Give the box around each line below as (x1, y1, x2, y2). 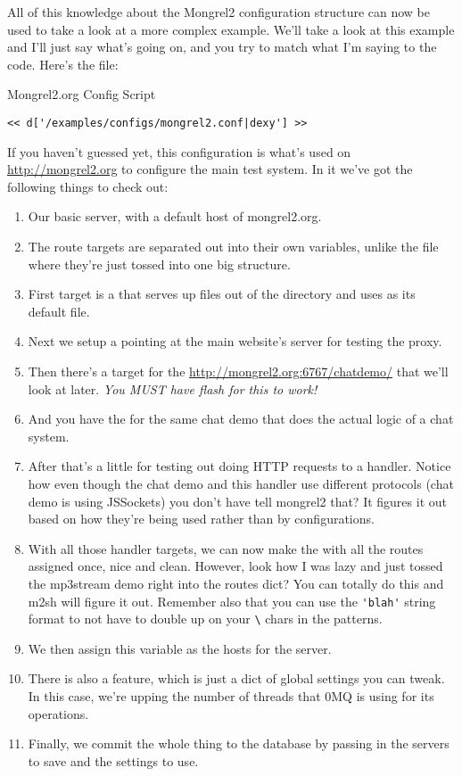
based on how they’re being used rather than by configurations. (28, 509, 375, 528)
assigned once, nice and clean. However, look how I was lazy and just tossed (28, 557, 443, 575)
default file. (28, 301, 90, 320)
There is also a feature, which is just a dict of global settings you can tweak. (28, 669, 445, 688)
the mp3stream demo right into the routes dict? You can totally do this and (28, 574, 444, 592)
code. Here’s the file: (7, 54, 119, 73)
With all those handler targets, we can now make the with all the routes (28, 539, 424, 557)
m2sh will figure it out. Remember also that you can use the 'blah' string (28, 591, 436, 610)
